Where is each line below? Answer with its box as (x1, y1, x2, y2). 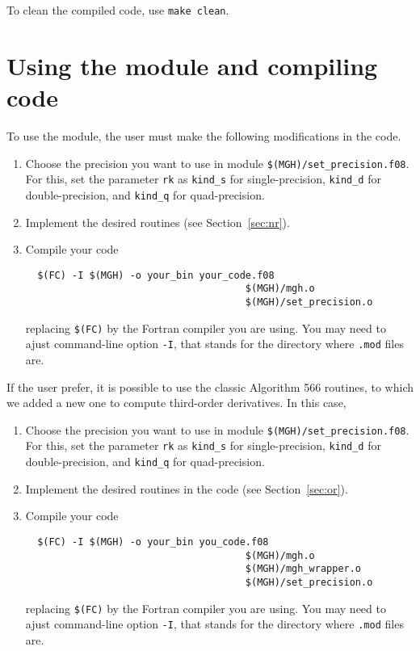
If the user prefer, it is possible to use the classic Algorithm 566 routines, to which (6, 378, 414, 395)
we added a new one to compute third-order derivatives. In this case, (6, 394, 346, 411)
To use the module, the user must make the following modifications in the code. (6, 127, 401, 144)
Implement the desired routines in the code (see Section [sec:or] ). (25, 480, 348, 497)
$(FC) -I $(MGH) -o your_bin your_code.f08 (37, 269, 275, 281)
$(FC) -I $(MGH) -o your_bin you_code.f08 (37, 535, 269, 548)
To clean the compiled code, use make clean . (6, 2, 229, 18)
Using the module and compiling (6, 48, 378, 82)
